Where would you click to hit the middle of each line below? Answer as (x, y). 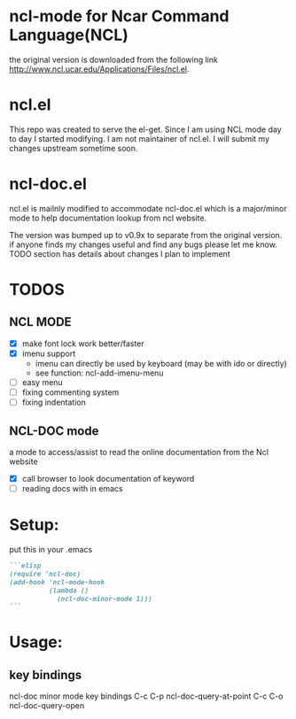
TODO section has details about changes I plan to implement (120, 253)
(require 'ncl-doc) (45, 574)
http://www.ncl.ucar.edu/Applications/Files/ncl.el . (99, 69)
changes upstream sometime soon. (74, 148)
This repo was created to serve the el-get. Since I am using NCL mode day (145, 129)
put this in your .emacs (51, 549)
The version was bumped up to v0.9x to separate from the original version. (146, 235)
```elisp (25, 566)
